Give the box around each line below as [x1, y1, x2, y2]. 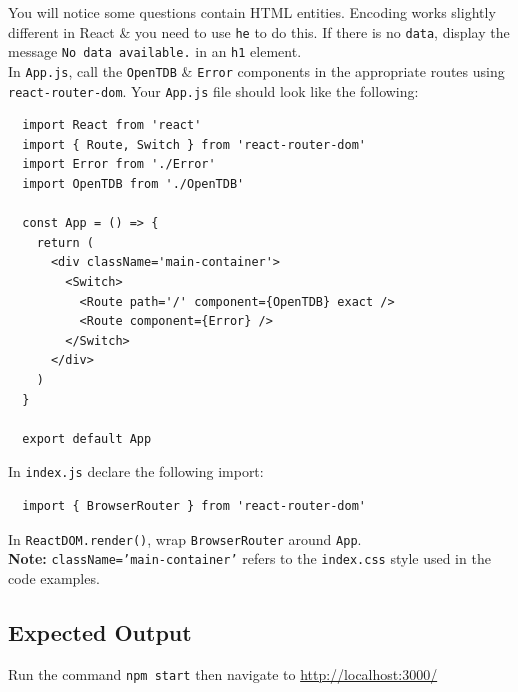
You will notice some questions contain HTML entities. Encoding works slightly [8, 2, 496, 22]
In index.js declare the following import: [8, 461, 264, 482]
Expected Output [8, 616, 192, 647]
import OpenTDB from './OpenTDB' [22, 177, 245, 191]
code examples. [8, 567, 100, 588]
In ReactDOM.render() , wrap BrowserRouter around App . [8, 528, 362, 549]
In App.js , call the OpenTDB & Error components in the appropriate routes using [8, 60, 505, 81]
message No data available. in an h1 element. [8, 41, 302, 62]
